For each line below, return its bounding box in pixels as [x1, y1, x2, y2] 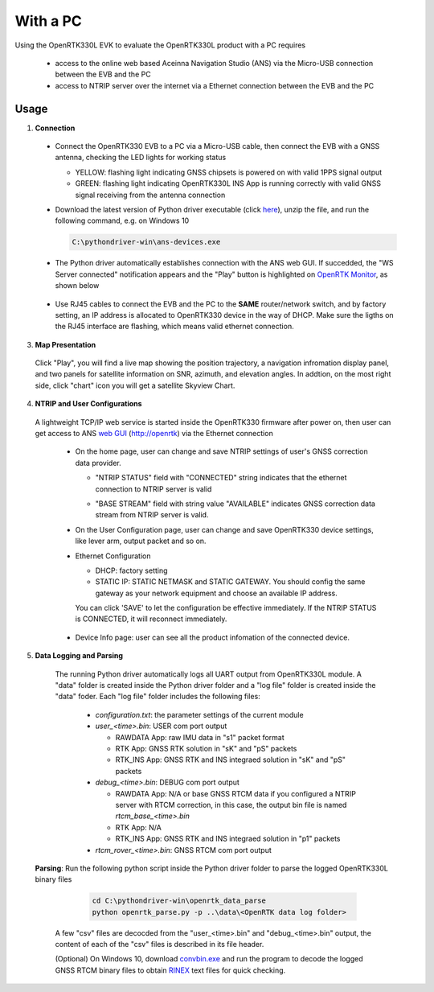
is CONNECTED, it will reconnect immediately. [75, 614, 227, 624]
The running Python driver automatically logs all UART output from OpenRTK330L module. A [55, 669, 362, 679]
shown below [55, 281, 100, 290]
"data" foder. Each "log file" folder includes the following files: [55, 692, 260, 702]
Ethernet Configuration [75, 551, 151, 561]
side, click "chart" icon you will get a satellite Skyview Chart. [35, 381, 235, 390]
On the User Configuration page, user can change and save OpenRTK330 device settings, [75, 525, 374, 534]
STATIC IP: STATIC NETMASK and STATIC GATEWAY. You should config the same [95, 577, 366, 587]
